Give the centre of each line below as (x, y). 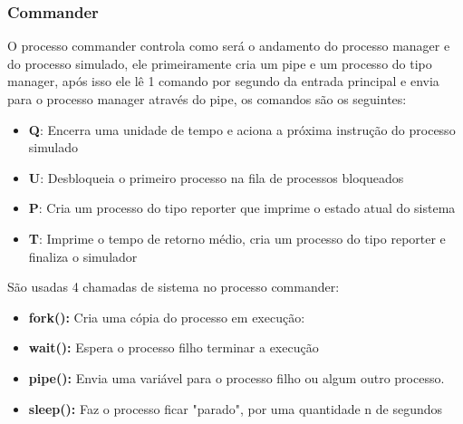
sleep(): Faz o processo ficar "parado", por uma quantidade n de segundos (236, 408)
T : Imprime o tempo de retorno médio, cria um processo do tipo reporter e (237, 238)
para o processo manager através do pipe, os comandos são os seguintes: (207, 99)
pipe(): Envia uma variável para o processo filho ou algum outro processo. (236, 377)
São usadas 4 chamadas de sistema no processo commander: (174, 287)
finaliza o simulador (83, 256)
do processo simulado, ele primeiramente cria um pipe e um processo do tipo (220, 63)
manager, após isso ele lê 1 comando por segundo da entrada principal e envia (223, 81)
